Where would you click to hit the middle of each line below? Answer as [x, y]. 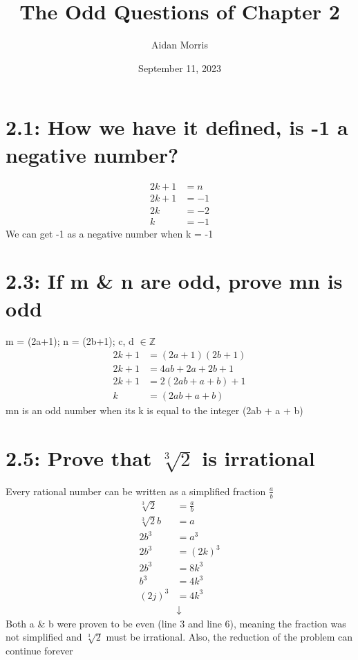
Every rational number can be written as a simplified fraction [136, 491]
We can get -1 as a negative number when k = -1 [110, 233]
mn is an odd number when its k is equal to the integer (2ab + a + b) [154, 410]
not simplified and [44, 637]
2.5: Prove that [79, 457]
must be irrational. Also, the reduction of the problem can [229, 637]
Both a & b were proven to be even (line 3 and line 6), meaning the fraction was [176, 623]
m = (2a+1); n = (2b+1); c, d [70, 341]
